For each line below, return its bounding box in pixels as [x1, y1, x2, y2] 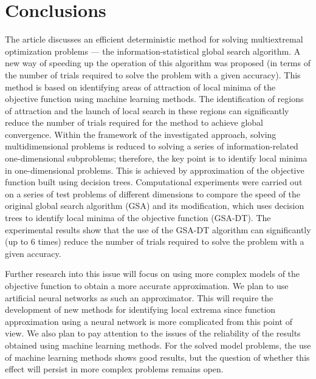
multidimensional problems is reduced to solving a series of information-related [5, 140, 298, 152]
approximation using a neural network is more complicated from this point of [5, 315, 292, 327]
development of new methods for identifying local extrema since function [5, 303, 276, 316]
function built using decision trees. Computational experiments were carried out [5, 176, 303, 188]
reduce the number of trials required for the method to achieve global [5, 116, 263, 129]
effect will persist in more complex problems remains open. [5, 363, 224, 375]
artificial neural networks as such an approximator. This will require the [5, 291, 273, 304]
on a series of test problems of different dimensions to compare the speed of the [5, 187, 300, 200]
